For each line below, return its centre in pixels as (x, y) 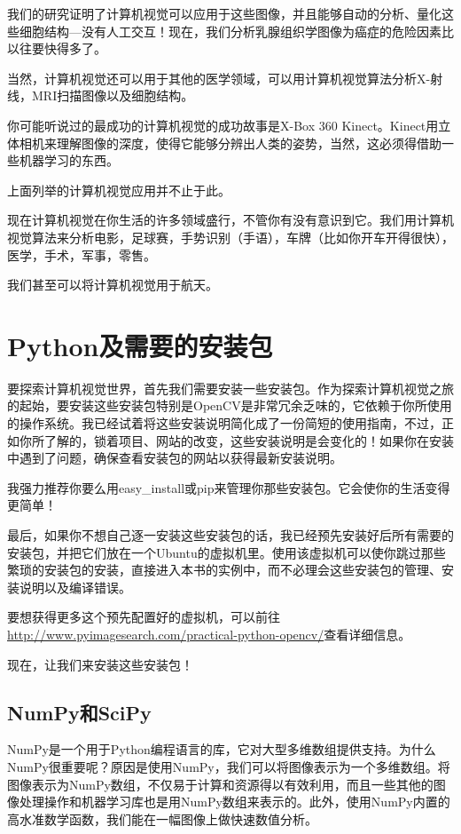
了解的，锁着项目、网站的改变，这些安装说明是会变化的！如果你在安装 (249, 440)
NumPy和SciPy (79, 712)
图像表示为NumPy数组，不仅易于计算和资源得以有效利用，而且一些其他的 (220, 784)
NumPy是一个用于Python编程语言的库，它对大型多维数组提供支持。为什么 (222, 749)
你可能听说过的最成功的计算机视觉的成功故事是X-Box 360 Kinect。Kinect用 (223, 125)
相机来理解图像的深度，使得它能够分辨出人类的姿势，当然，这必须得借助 (230, 143)
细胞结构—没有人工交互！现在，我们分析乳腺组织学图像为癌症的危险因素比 (236, 31)
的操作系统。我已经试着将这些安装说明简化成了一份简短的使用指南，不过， (224, 423)
